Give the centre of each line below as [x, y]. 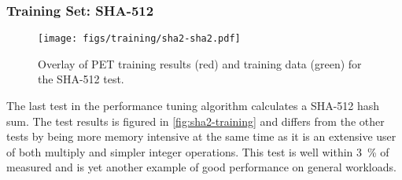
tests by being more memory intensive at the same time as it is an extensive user [201, 136]
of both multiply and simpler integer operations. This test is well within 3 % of [198, 151]
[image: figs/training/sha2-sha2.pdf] [139, 39]
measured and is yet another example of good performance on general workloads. [201, 167]
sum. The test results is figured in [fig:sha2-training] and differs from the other [195, 121]
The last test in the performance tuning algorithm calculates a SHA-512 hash [193, 106]
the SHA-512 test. [81, 79]
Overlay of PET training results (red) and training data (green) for [200, 63]
